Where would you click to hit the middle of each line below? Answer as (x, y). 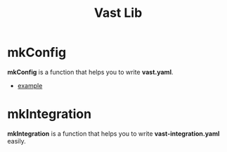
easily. (17, 141)
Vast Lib (118, 13)
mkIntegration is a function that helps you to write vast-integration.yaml (113, 133)
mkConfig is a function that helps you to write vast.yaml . (90, 72)
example (30, 85)
